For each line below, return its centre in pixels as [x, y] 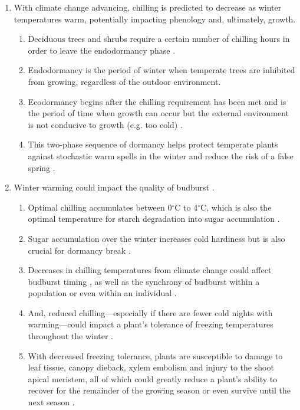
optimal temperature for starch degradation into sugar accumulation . [154, 219]
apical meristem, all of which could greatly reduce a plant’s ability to [153, 378]
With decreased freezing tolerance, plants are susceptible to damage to [155, 355]
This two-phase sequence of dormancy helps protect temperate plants [153, 144]
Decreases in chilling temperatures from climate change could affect [150, 270]
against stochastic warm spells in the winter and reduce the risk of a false [161, 155]
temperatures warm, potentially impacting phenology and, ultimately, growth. [155, 19]
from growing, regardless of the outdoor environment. [124, 81]
